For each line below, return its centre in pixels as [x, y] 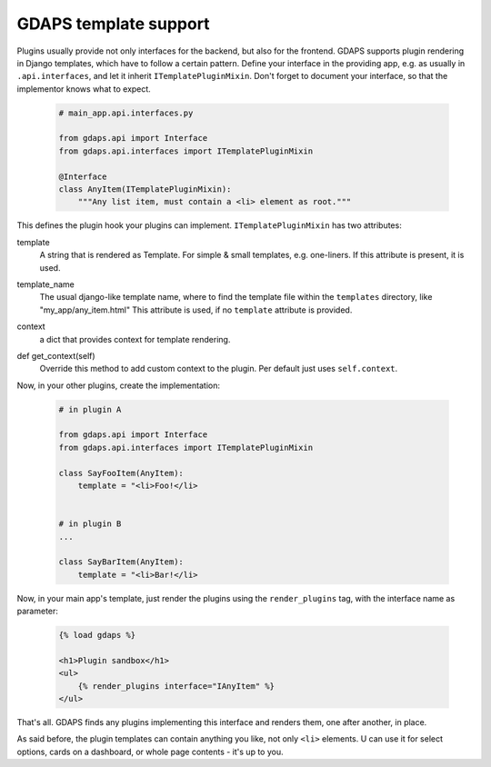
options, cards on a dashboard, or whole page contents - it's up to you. [150, 752]
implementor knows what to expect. [84, 89]
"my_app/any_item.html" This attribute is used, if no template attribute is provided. [196, 310]
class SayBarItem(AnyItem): [121, 562]
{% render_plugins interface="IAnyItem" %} [176, 686]
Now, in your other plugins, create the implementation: [118, 385]
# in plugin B [90, 524]
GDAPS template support [113, 24]
